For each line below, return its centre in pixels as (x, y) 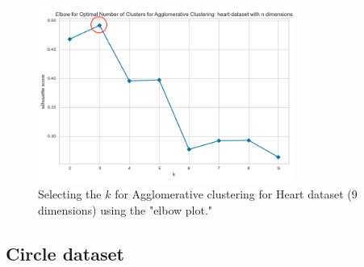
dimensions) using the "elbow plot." (126, 209)
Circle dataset (65, 253)
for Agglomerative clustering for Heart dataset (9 (236, 194)
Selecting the (70, 194)
